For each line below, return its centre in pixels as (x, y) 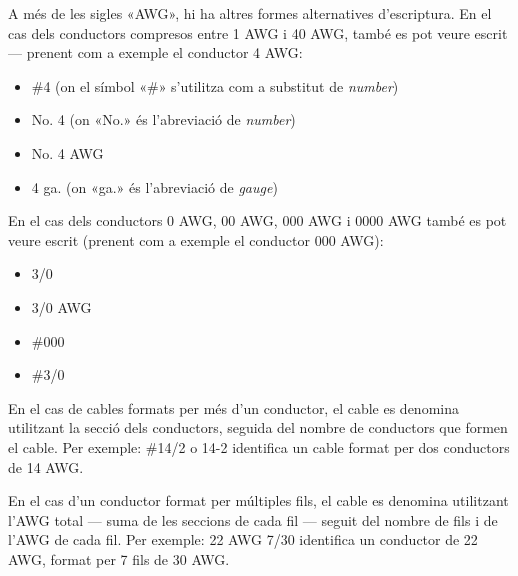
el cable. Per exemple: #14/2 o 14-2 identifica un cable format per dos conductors (259, 446)
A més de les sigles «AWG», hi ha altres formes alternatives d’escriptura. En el (250, 13)
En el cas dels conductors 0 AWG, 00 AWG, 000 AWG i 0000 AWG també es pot (257, 220)
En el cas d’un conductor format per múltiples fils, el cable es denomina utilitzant (258, 500)
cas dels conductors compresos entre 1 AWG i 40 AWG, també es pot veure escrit (258, 32)
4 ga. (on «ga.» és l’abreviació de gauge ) (154, 186)
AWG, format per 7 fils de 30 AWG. (119, 558)
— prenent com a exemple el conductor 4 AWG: (155, 52)
